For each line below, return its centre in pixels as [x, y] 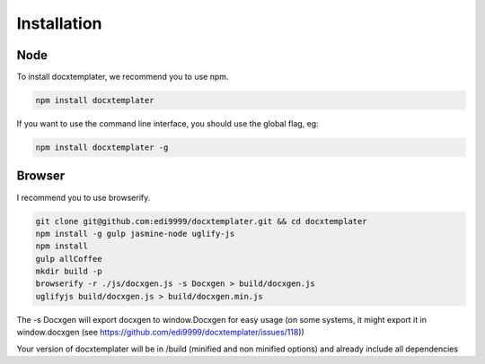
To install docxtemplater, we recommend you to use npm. [123, 77]
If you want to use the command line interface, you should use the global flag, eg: [168, 124]
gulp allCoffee [69, 259]
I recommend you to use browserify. [84, 197]
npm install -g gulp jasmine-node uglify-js [135, 234]
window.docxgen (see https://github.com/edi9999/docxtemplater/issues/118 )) [160, 333]
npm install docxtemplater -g [102, 147]
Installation [59, 23]
